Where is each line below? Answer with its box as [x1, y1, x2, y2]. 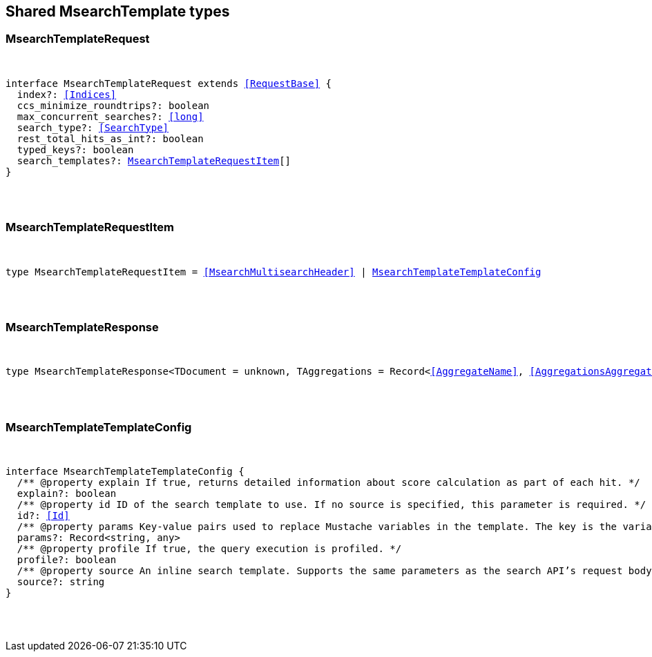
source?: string [17, 576, 105, 588]
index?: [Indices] [17, 88, 117, 100]
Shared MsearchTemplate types [6, 3, 230, 20]
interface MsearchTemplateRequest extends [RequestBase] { [6, 77, 332, 89]
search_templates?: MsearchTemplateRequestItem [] [17, 155, 291, 166]
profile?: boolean [17, 554, 117, 566]
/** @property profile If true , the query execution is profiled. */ [17, 543, 402, 555]
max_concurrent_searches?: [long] [17, 110, 204, 122]
